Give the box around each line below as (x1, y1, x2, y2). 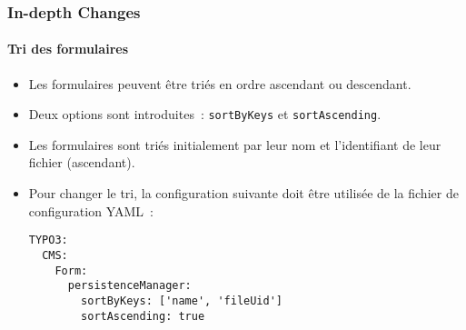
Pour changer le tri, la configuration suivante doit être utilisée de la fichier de (28, 184, 459, 203)
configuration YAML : (28, 201, 154, 220)
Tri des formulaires (7, 39, 128, 58)
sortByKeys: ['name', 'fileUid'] (81, 294, 283, 307)
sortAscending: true (81, 309, 205, 323)
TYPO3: (28, 234, 68, 247)
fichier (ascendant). (28, 153, 135, 172)
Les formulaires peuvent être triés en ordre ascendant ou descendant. (28, 74, 411, 93)
